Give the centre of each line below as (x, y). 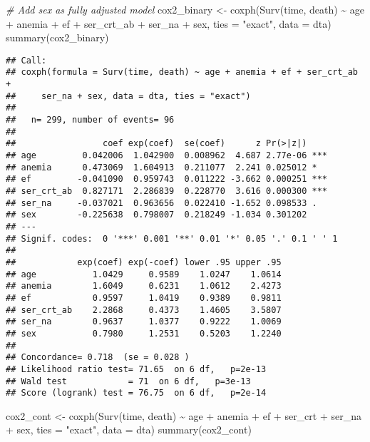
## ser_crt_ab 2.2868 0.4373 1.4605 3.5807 (144, 310)
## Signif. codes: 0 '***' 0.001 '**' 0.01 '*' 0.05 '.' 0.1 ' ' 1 (172, 238)
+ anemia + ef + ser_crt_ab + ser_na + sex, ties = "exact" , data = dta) (169, 23)
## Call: (26, 60)
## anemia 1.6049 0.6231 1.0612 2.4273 (144, 286)
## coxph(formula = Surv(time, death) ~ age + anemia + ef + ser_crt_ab (182, 72)
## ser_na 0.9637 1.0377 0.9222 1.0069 (144, 322)
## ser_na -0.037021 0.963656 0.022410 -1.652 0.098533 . (161, 203)
